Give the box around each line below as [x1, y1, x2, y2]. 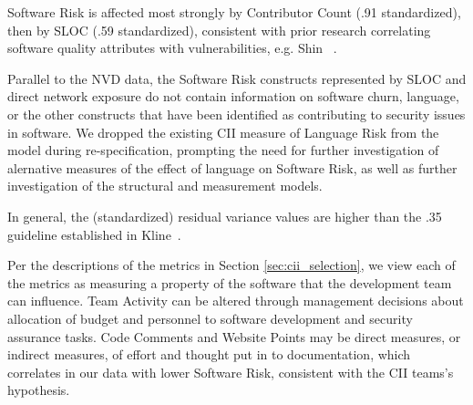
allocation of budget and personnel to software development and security [7, 308, 413, 327]
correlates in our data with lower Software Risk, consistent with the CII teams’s [7, 362, 454, 381]
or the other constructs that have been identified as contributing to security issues [7, 104, 466, 123]
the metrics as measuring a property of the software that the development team [7, 273, 452, 292]
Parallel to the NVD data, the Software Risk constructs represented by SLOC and [7, 68, 467, 88]
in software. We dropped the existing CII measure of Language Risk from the [7, 122, 439, 141]
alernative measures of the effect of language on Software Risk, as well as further [7, 158, 458, 177]
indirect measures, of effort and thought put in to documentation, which [7, 345, 411, 364]
